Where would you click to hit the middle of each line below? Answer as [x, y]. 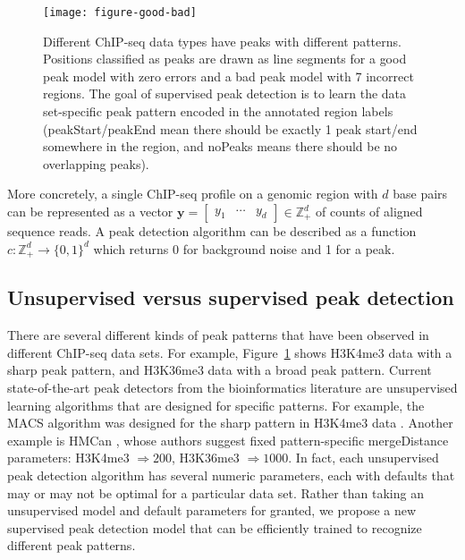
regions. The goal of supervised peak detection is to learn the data [225, 93]
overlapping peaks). [96, 163]
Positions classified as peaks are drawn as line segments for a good [225, 59]
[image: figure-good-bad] [120, 13]
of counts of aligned [369, 211]
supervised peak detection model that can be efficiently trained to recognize [215, 527]
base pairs [420, 194]
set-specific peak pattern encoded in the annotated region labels [218, 111]
